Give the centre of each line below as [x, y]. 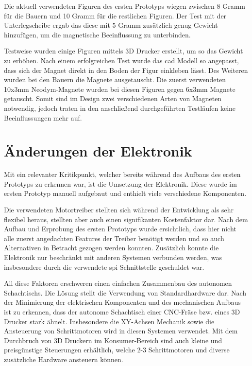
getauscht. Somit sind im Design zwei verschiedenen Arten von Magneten [113, 98]
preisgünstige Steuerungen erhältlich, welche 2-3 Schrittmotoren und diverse [117, 350]
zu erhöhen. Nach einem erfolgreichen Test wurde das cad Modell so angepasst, [121, 60]
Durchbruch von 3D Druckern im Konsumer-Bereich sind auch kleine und [113, 340]
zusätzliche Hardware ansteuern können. [64, 359]
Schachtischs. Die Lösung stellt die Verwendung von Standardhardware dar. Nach [125, 292]
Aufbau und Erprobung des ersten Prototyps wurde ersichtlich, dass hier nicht [120, 229]
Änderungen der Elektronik [98, 151]
